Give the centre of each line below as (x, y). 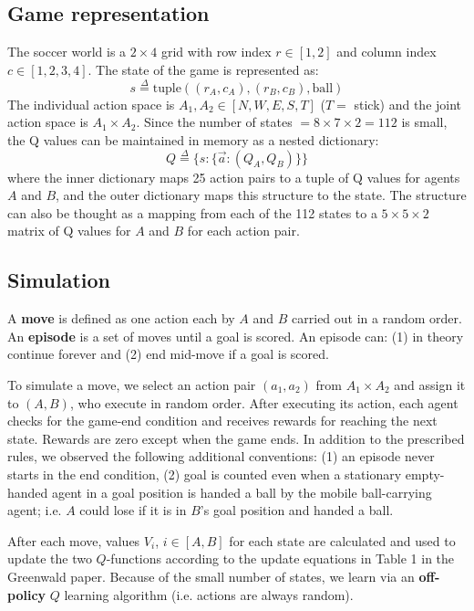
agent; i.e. (35, 510)
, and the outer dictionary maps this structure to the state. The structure (261, 195)
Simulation (59, 280)
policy (27, 594)
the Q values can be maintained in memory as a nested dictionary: (193, 139)
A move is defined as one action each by (121, 318)
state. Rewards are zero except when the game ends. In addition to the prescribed (236, 438)
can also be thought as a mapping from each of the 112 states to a (192, 212)
